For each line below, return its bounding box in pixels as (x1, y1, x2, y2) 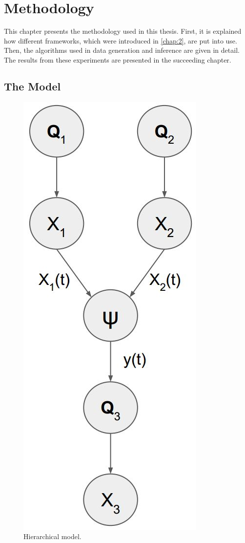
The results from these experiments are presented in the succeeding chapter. (4, 54, 231, 65)
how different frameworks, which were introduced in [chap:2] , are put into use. (4, 35, 237, 45)
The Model (4, 78, 61, 93)
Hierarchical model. (23, 531, 82, 542)
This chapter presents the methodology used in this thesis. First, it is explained (4, 26, 242, 36)
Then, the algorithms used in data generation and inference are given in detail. (4, 45, 240, 55)
